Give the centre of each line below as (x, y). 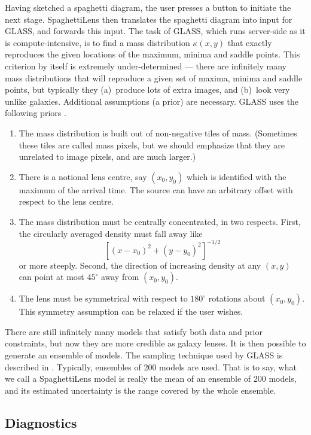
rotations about (237, 298)
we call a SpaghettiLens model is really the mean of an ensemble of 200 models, (151, 378)
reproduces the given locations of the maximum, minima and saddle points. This (153, 54)
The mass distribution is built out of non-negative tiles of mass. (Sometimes (158, 133)
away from (120, 277)
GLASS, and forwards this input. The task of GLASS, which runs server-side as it (155, 31)
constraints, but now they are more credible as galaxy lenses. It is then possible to (155, 343)
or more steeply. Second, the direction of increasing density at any (140, 265)
